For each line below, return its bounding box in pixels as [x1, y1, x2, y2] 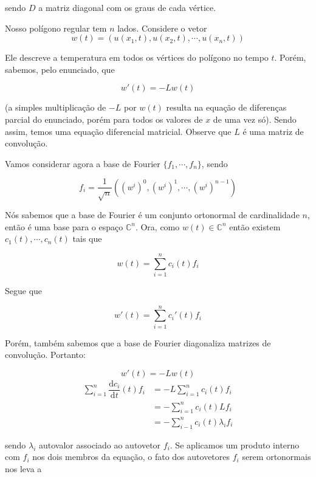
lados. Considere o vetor [117, 21, 207, 34]
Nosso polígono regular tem [5, 21, 107, 34]
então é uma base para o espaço [5, 220, 123, 233]
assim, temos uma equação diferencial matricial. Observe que [5, 125, 232, 137]
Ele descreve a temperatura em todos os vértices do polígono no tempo [5, 51, 269, 64]
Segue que [5, 284, 43, 297]
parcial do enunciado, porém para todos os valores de [5, 112, 203, 125]
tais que [72, 232, 102, 245]
